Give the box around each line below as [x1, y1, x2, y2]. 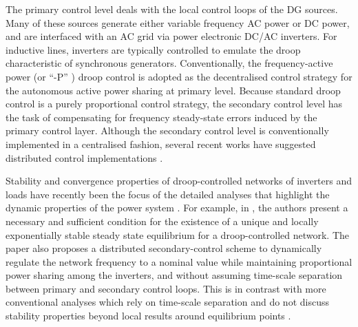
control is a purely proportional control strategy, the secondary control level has [6, 96, 343, 111]
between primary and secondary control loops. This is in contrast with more [6, 281, 326, 295]
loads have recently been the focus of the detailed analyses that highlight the [6, 187, 330, 201]
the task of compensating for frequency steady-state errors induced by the [6, 109, 317, 124]
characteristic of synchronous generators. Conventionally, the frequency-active [6, 56, 333, 70]
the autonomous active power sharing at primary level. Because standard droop [6, 83, 341, 97]
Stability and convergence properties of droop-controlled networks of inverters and [6, 173, 352, 188]
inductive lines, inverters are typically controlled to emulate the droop [6, 42, 301, 56]
